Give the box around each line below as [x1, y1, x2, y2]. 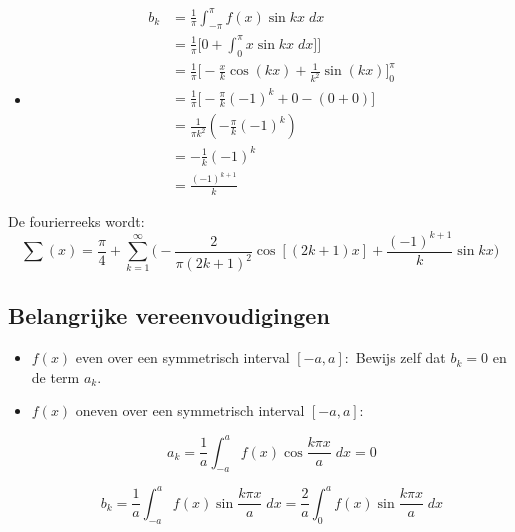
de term [31, 366, 80, 387]
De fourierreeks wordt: [8, 210, 145, 231]
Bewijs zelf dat [355, 347, 446, 368]
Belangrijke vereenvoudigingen [8, 300, 330, 331]
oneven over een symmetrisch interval [75, 400, 305, 421]
